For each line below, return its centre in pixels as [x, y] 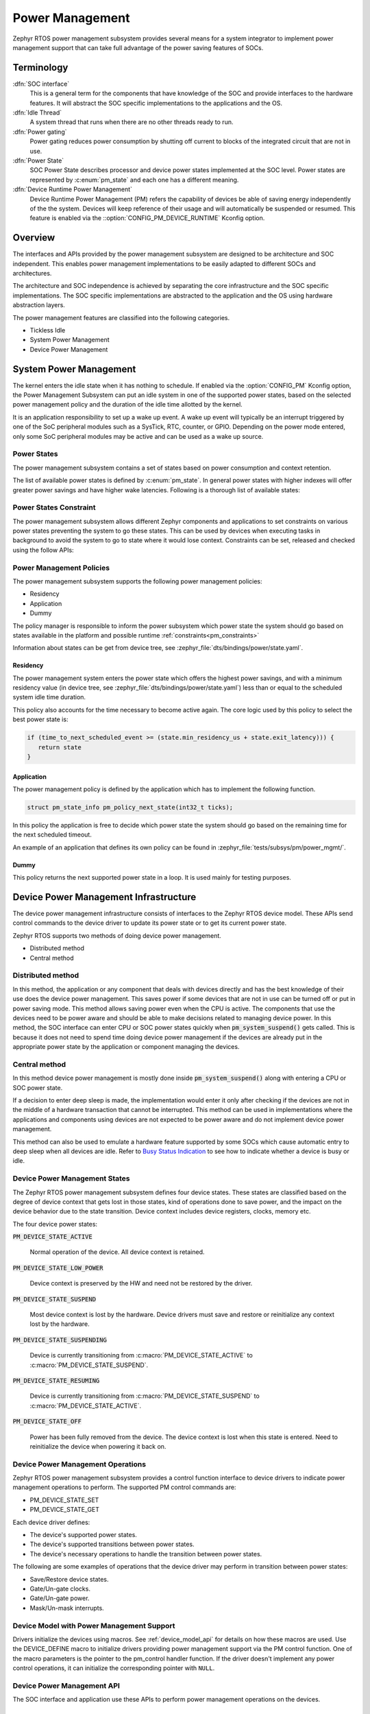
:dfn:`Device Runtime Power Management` [73, 189]
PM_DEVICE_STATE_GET [64, 1510]
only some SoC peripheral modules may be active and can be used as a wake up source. [138, 436]
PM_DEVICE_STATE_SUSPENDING [60, 1340]
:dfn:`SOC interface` [41, 84]
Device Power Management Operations [79, 1464]
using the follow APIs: [44, 550]
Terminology [40, 68]
